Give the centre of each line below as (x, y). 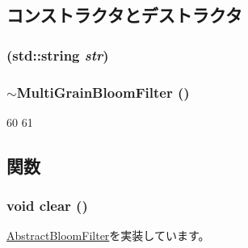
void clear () (47, 206)
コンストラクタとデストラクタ (124, 15)
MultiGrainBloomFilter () (103, 92)
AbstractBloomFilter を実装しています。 (108, 235)
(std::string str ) (58, 55)
